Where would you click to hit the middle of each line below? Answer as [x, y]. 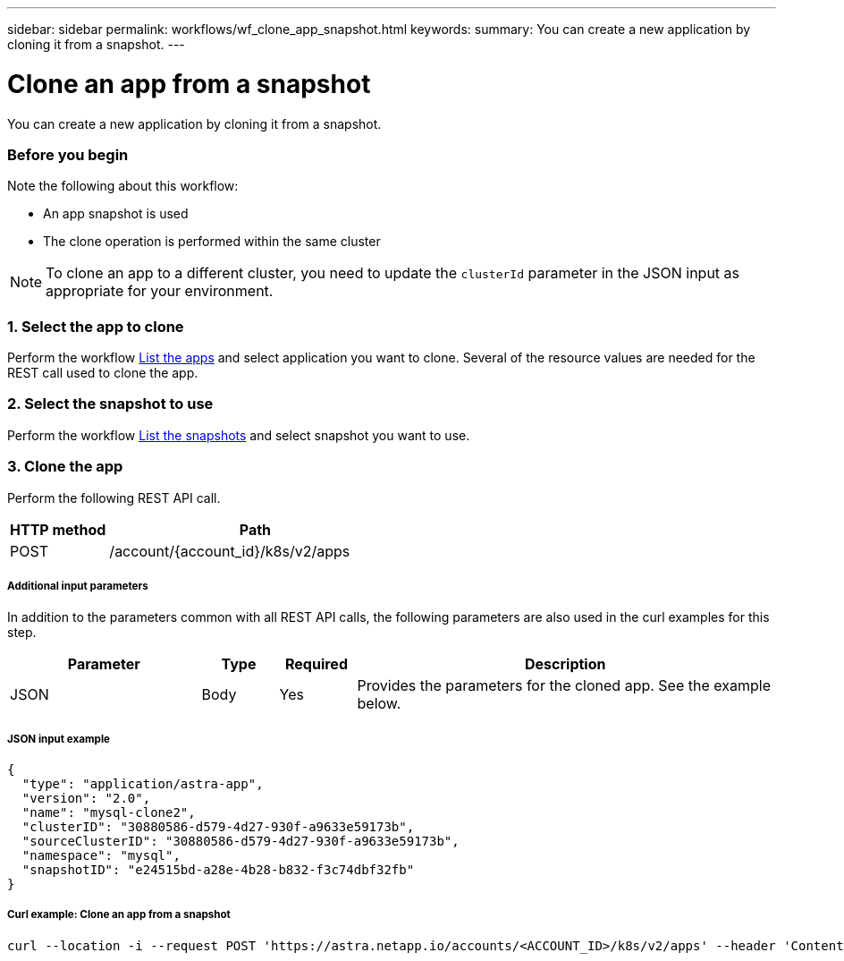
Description [565, 664]
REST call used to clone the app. [103, 373]
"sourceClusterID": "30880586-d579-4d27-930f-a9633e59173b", [241, 842]
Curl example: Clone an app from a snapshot [119, 915]
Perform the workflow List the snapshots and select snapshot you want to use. [239, 435]
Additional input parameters [78, 586]
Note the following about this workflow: [123, 186]
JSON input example [59, 739]
